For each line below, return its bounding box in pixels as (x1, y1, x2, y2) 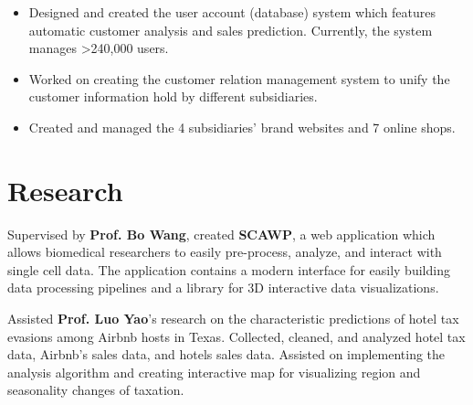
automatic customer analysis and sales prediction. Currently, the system (28, 20, 433, 39)
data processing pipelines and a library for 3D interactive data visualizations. (7, 278, 439, 297)
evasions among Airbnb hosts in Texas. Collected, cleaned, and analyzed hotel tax (7, 326, 466, 346)
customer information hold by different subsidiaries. (28, 87, 318, 106)
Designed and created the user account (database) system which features (28, 3, 436, 21)
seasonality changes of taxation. (7, 380, 184, 400)
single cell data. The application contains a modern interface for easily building (7, 260, 450, 279)
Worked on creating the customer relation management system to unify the (28, 69, 450, 88)
